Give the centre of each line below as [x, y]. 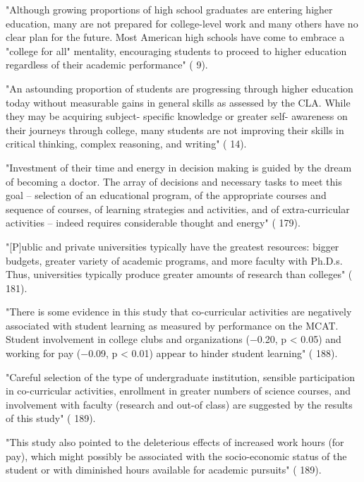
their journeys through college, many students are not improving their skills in [175, 129]
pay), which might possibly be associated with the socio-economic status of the [176, 456]
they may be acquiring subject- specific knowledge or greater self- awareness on [177, 116]
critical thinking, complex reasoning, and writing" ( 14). [126, 144]
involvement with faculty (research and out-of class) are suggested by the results [179, 404]
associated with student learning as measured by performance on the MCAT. [172, 325]
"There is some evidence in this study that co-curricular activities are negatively [179, 312]
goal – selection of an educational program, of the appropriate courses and [166, 195]
